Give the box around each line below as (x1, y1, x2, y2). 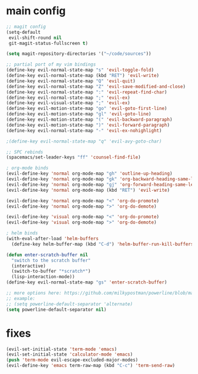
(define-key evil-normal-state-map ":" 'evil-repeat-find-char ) (6, 89, 167, 95)
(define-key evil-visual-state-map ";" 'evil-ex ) (6, 100, 131, 106)
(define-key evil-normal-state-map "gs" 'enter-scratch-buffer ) (6, 279, 167, 285)
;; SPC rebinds (6, 149, 44, 155)
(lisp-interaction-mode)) (11, 274, 75, 280)
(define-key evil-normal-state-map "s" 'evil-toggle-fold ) (6, 67, 154, 73)
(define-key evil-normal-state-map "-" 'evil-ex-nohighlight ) (6, 127, 162, 134)
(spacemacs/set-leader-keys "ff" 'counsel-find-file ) (6, 154, 141, 160)
